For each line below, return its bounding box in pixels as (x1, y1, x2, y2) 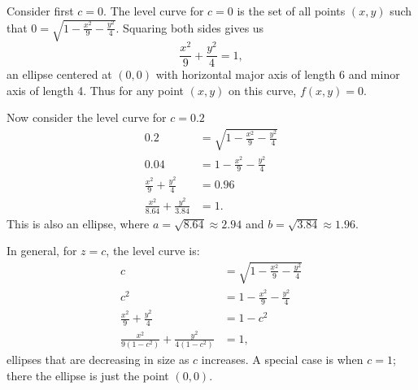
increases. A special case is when (201, 351, 364, 368)
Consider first (7, 2, 74, 19)
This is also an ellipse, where (7, 214, 150, 232)
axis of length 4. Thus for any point (7, 81, 184, 98)
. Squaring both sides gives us (115, 19, 264, 36)
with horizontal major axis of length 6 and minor (155, 66, 400, 83)
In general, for (7, 242, 77, 259)
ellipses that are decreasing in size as (7, 351, 189, 368)
